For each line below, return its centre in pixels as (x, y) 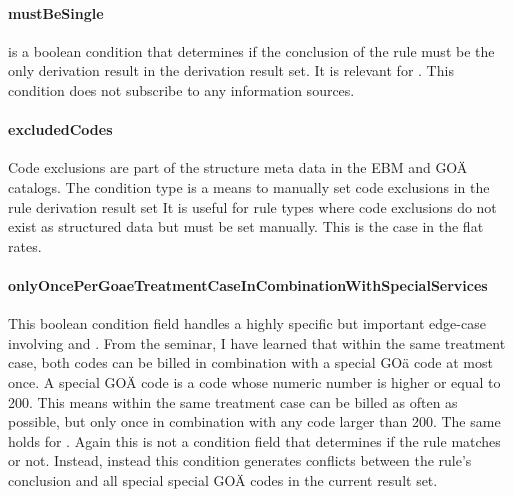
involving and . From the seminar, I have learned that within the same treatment (257, 342)
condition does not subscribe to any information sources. (181, 89)
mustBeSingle (56, 12)
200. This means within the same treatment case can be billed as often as (233, 401)
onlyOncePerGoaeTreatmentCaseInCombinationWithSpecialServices (248, 284)
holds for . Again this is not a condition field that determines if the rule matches (254, 440)
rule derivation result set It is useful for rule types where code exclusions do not (252, 206)
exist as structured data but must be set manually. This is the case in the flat (246, 226)
